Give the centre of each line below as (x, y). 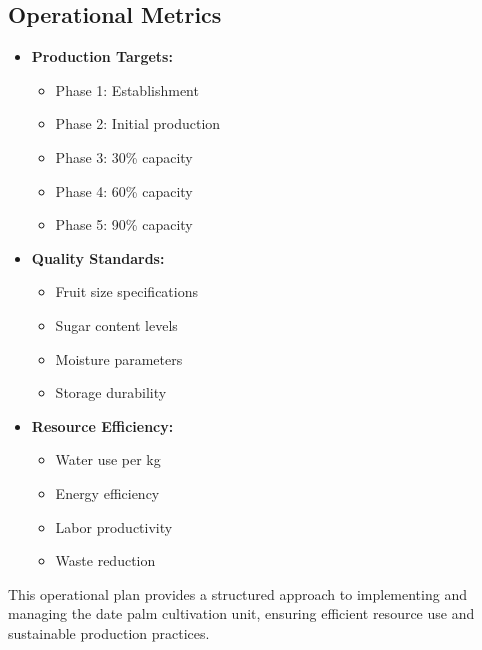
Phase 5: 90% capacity (124, 224)
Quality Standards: (98, 257)
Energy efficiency (107, 492)
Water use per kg (108, 459)
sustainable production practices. (109, 632)
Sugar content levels (116, 324)
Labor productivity (114, 526)
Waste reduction (105, 560)
